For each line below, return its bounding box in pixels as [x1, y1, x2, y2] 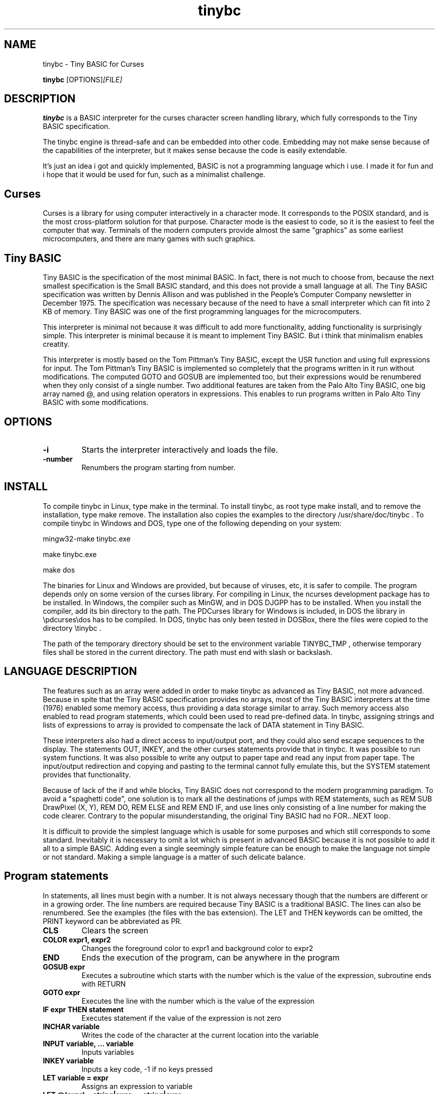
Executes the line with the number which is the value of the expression [81, 996, 315, 1005]
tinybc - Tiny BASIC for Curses [43, 59, 144, 68]
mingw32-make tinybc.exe [43, 534, 131, 543]
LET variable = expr [43, 1073, 109, 1082]
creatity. [43, 340, 70, 349]
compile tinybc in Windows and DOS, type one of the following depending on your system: [43, 518, 342, 527]
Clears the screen [81, 925, 148, 935]
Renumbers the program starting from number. [81, 463, 236, 472]
